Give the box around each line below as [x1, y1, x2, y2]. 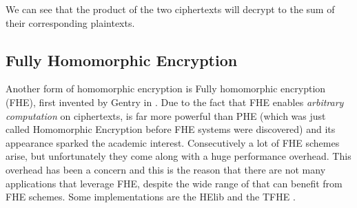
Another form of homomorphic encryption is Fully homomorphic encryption [6, 81, 326, 96]
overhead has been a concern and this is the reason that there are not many [6, 162, 326, 176]
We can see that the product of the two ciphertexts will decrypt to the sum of [6, 2, 335, 16]
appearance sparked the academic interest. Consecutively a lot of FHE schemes [6, 135, 340, 149]
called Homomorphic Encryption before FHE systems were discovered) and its [6, 122, 336, 136]
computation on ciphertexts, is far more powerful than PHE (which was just [6, 108, 326, 123]
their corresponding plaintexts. [6, 15, 135, 30]
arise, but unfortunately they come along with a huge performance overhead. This [6, 149, 351, 163]
